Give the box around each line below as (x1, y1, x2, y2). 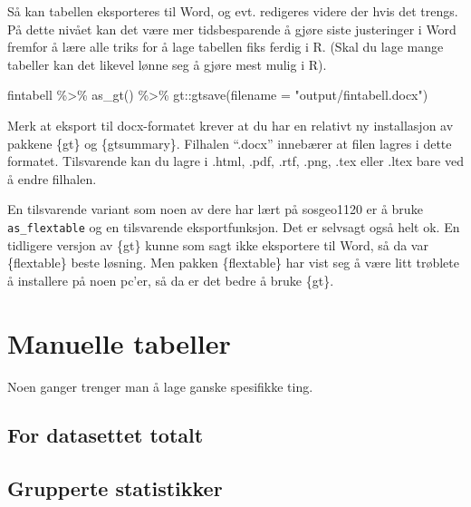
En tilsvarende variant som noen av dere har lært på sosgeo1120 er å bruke (7, 200, 423, 219)
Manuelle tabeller (7, 324, 231, 361)
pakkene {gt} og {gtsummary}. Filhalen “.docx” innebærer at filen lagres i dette (7, 133, 452, 152)
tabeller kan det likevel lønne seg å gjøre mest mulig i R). (7, 54, 327, 73)
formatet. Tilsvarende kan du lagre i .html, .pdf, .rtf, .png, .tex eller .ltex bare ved (7, 151, 464, 171)
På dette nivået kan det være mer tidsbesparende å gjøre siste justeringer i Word (7, 19, 457, 38)
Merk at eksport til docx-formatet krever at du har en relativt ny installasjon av (7, 115, 454, 134)
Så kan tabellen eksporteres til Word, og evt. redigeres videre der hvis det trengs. (7, 2, 458, 20)
